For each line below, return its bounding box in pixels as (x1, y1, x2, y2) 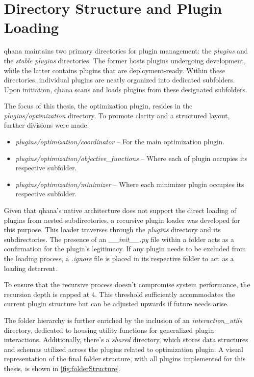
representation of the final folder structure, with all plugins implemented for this (4, 353, 246, 364)
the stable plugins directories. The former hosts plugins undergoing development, (4, 55, 246, 65)
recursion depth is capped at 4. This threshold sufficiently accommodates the (4, 289, 235, 299)
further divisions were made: (4, 120, 89, 130)
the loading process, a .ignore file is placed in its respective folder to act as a (4, 253, 234, 263)
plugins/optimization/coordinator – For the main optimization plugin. (15, 136, 225, 147)
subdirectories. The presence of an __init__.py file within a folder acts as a (4, 234, 234, 244)
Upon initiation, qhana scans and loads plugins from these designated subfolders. (4, 84, 247, 94)
